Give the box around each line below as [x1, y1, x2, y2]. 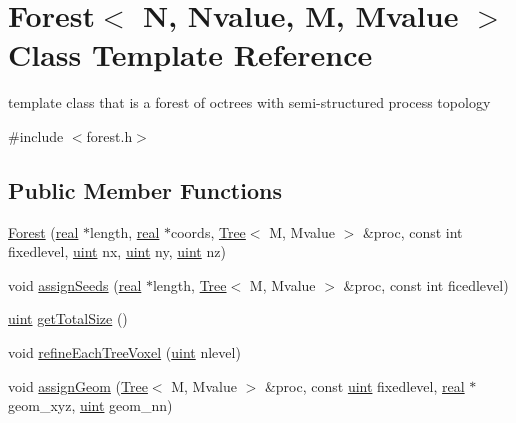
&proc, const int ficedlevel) [343, 274, 509, 295]
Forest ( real [8, 221, 79, 242]
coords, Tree [171, 221, 246, 242]
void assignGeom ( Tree [8, 375, 148, 396]
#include [8, 125, 64, 146]
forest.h [86, 125, 133, 146]
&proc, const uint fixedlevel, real [264, 375, 465, 396]
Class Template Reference [8, 34, 373, 75]
